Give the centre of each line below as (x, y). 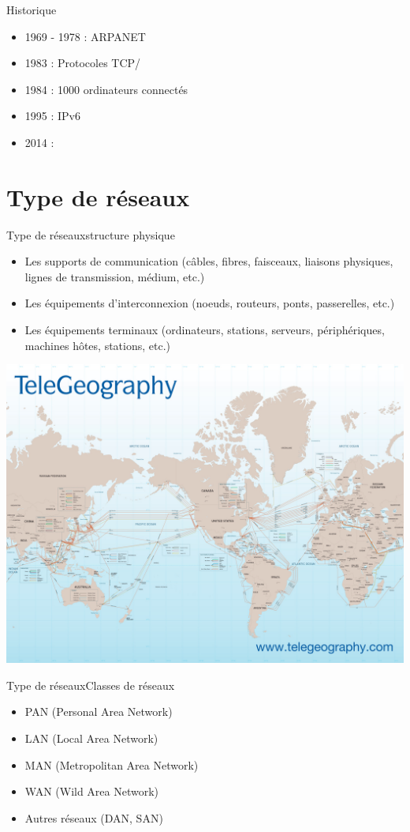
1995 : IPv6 (52, 116)
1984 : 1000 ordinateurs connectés (106, 89)
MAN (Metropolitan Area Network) (112, 764)
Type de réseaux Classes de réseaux (91, 685)
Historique (32, 9)
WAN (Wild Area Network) (92, 791)
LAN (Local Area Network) (91, 738)
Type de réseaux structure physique (91, 234)
